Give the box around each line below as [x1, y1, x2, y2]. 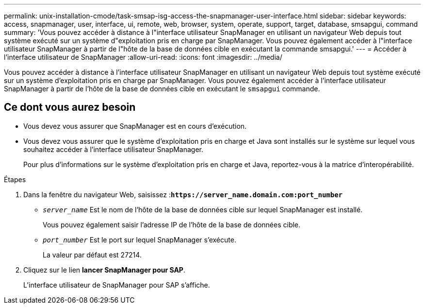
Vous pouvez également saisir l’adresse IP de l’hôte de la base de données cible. [43, 220, 301, 229]
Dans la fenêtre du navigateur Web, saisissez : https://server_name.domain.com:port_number [23, 190, 343, 199]
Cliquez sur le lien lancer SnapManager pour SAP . [23, 265, 185, 274]
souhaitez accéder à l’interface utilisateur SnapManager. [23, 145, 204, 154]
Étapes [4, 175, 26, 184]
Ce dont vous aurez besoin [4, 101, 136, 114]
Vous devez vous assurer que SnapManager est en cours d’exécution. [23, 121, 247, 130]
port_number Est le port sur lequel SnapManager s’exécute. [43, 235, 236, 244]
